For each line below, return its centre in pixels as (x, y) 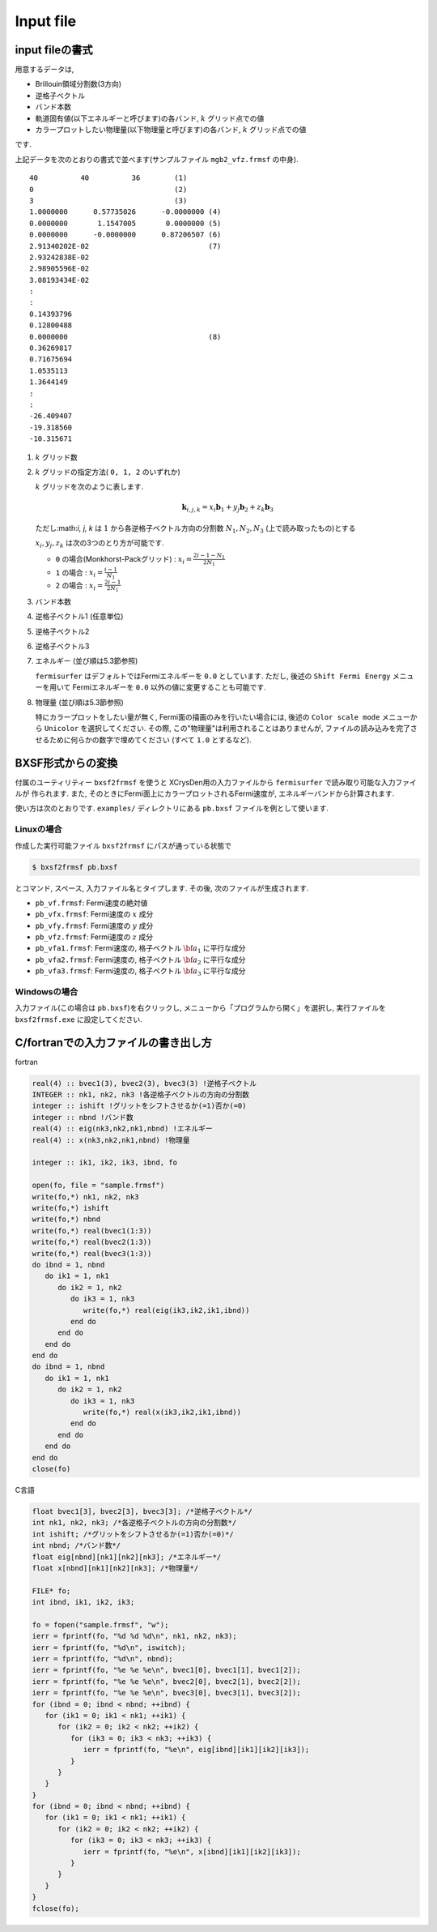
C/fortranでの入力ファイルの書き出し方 (113, 1043)
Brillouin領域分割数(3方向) (78, 84)
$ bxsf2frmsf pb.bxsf (75, 867)
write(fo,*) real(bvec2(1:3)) (92, 1242)
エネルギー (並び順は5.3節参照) (87, 661)
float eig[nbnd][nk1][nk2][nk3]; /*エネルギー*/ (127, 1557)
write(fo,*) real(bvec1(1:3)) (92, 1231)
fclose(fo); (56, 1908)
